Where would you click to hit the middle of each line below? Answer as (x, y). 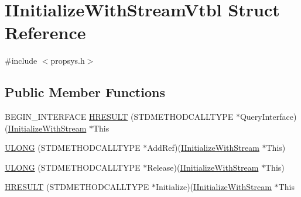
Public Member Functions (85, 92)
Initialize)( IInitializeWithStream (213, 187)
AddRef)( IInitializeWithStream (203, 148)
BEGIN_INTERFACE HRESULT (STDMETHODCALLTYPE (119, 117)
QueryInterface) (268, 117)
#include (21, 61)
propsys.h (68, 61)
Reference (45, 32)
